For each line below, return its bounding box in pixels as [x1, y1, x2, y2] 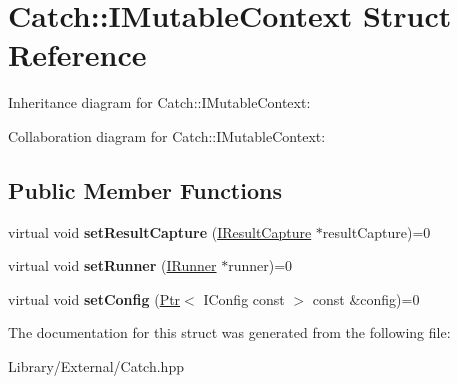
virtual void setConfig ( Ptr [8, 288, 181, 309]
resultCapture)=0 [322, 221, 431, 242]
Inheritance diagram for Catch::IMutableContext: [8, 92, 311, 113]
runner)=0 [228, 255, 293, 276]
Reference [8, 34, 147, 75]
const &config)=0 [312, 288, 420, 309]
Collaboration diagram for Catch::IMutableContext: [8, 125, 326, 146]
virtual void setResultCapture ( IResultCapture [8, 221, 312, 242]
